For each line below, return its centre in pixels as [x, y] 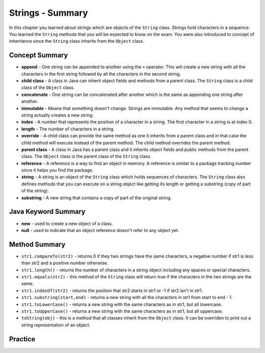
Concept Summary [39, 55]
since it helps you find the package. [57, 170]
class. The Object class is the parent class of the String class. [86, 156]
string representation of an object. [56, 325]
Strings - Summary [49, 13]
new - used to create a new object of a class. [67, 223]
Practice [22, 339]
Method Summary [37, 244]
